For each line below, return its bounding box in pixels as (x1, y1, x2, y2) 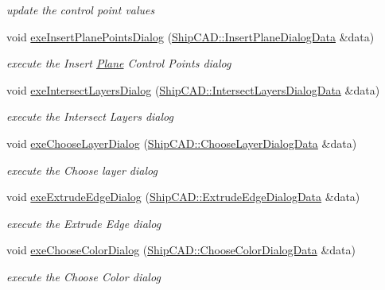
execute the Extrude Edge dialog (6, 215, 161, 231)
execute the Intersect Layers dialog (6, 108, 173, 125)
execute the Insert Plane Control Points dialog (6, 55, 231, 72)
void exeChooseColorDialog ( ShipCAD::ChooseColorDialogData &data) (6, 242, 356, 258)
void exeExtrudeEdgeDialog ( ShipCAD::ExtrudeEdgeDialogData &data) (6, 188, 360, 205)
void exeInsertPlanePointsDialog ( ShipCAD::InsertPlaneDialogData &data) (6, 28, 375, 44)
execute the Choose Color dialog (6, 268, 161, 284)
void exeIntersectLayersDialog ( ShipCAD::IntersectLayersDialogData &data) (6, 81, 380, 98)
